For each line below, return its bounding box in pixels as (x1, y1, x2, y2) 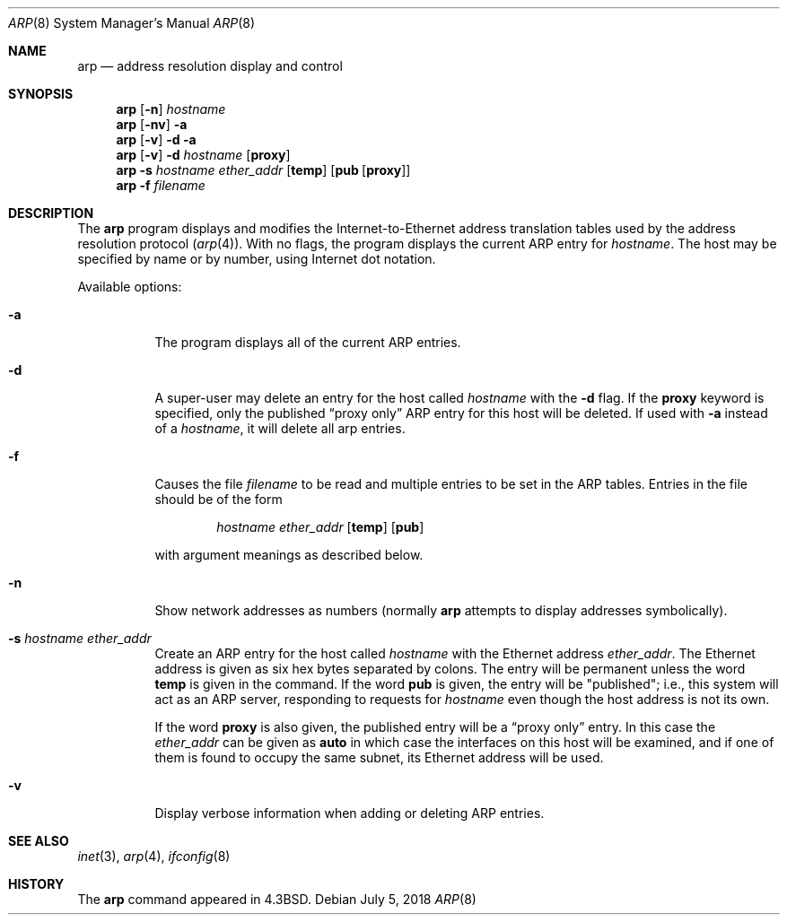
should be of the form (154, 491, 283, 507)
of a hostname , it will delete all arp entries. (154, 421, 406, 436)
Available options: (77, 279, 182, 294)
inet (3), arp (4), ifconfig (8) (77, 848, 231, 864)
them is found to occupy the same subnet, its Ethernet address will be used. (154, 750, 604, 765)
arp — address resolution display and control (77, 58, 343, 74)
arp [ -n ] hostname (116, 101, 226, 117)
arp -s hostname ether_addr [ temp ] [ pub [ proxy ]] (116, 162, 411, 178)
